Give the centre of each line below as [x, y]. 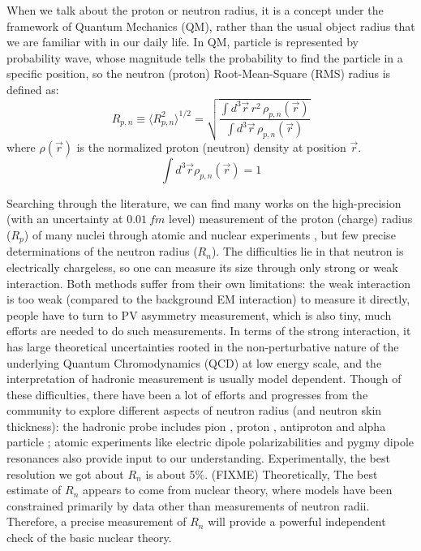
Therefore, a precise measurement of [97, 521]
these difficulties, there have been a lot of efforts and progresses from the [187, 394]
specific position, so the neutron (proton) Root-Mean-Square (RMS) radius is [199, 73]
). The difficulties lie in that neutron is [307, 251]
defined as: [33, 89]
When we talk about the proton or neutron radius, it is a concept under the [195, 10]
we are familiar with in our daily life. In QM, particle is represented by [183, 42]
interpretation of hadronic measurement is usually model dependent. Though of [204, 379]
